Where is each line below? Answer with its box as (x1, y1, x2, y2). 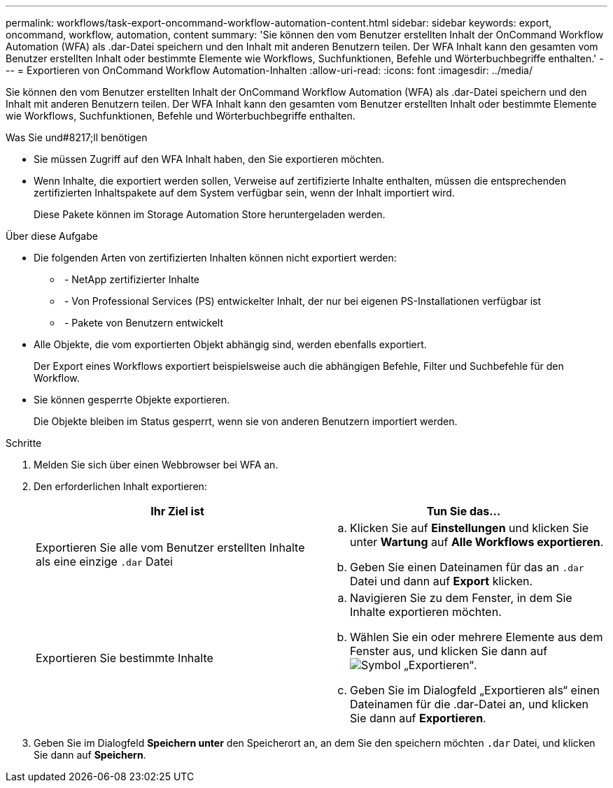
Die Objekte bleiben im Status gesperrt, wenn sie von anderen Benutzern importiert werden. (34, 415, 458, 427)
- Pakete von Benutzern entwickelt (64, 317, 223, 329)
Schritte (6, 437, 42, 449)
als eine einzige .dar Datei (36, 554, 173, 568)
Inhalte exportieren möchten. (350, 605, 502, 619)
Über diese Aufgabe (6, 230, 98, 242)
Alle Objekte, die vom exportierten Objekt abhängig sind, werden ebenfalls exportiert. (34, 338, 427, 350)
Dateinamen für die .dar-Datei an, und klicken (350, 697, 589, 711)
